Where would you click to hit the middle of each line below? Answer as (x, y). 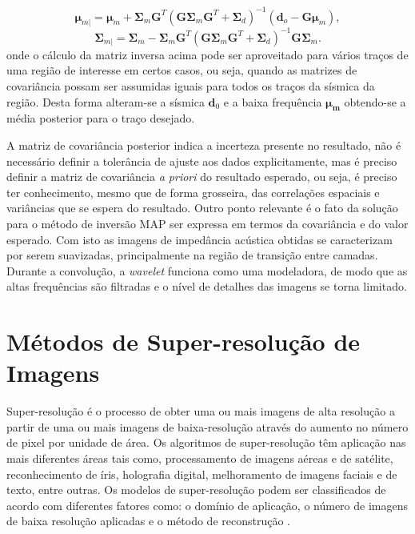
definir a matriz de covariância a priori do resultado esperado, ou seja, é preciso (202, 177)
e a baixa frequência (273, 101)
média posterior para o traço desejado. (101, 118)
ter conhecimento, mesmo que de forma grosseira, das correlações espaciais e (193, 192)
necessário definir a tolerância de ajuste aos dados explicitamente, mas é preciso (202, 161)
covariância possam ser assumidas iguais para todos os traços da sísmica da (191, 85)
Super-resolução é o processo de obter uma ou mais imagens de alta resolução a (201, 411)
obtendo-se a (375, 101)
